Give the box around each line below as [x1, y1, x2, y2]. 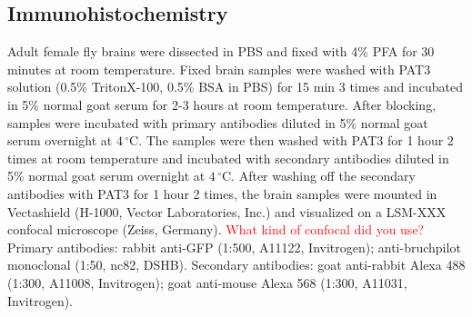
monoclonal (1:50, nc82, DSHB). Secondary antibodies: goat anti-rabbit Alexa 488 [7, 255, 466, 274]
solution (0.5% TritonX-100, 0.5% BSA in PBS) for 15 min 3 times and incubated [7, 77, 463, 96]
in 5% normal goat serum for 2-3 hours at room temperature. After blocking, [7, 94, 437, 114]
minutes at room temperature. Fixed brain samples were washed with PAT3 [7, 59, 431, 78]
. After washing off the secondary [231, 166, 416, 185]
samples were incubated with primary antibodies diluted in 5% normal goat [7, 113, 428, 132]
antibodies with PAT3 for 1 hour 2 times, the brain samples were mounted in [7, 183, 437, 203]
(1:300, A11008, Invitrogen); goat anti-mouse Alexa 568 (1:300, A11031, [7, 272, 407, 292]
